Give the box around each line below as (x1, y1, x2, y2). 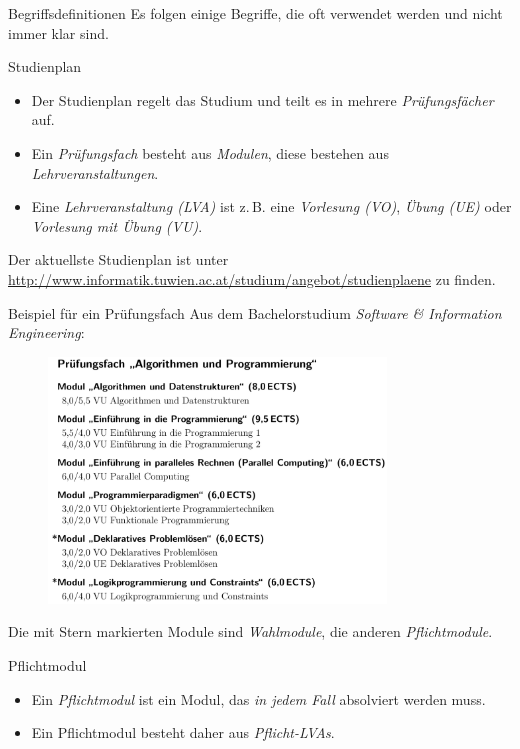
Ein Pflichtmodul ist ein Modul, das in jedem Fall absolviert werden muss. (31, 688, 486, 709)
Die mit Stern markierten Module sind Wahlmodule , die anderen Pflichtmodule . (8, 621, 493, 642)
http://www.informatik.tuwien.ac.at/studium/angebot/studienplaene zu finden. (8, 268, 496, 289)
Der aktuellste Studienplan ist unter (8, 249, 229, 270)
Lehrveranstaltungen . (31, 162, 159, 183)
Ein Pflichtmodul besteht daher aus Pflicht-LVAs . (31, 722, 335, 743)
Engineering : (8, 322, 85, 343)
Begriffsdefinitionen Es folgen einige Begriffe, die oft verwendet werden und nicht (8, 3, 503, 23)
